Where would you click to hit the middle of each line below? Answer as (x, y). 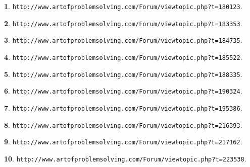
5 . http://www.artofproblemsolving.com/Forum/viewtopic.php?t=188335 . (123, 74)
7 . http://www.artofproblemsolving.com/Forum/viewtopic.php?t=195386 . (123, 107)
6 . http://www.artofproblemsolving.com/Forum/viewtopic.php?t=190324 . (123, 91)
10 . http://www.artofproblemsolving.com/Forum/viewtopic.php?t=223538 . (125, 158)
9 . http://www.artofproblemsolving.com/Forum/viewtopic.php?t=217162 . (123, 142)
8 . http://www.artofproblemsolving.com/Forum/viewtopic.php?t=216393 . (123, 124)
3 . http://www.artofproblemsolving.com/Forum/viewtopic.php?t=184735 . (123, 40)
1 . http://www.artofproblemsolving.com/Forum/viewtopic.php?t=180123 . (123, 6)
